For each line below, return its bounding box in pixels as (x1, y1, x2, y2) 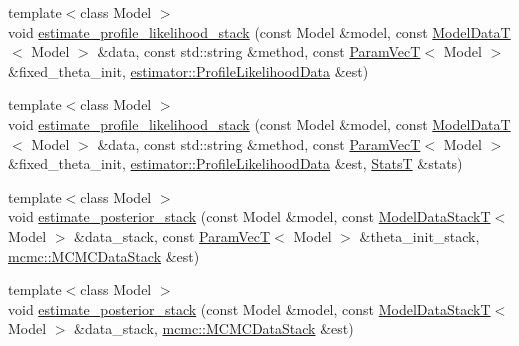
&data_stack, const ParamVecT (74, 225, 271, 246)
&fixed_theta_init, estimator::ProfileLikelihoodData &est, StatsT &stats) (8, 153, 463, 174)
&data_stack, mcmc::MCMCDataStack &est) (74, 318, 354, 339)
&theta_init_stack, (359, 225, 480, 246)
